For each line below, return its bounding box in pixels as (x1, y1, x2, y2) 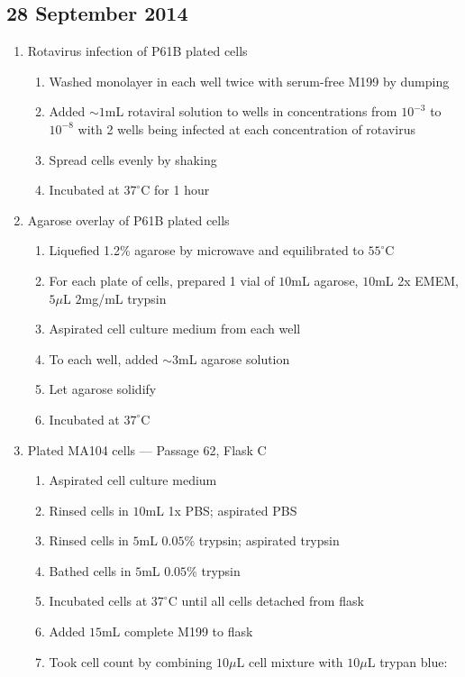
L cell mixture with (236, 652, 343, 671)
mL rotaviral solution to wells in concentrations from (105, 102, 397, 121)
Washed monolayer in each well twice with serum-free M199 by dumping (49, 71, 450, 90)
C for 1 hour (141, 180, 210, 199)
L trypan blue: (367, 652, 448, 671)
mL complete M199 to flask (101, 622, 253, 641)
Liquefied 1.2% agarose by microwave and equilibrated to (49, 241, 364, 260)
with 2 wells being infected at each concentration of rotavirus (77, 119, 415, 138)
